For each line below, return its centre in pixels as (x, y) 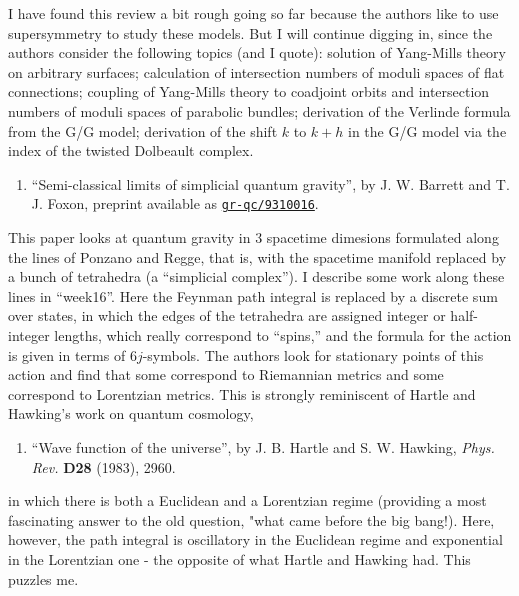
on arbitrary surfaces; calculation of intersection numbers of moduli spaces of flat (256, 71)
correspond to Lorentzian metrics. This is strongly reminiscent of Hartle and (242, 393)
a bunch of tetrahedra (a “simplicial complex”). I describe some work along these (256, 276)
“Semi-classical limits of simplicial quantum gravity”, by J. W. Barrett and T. (270, 183)
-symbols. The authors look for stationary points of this (313, 354)
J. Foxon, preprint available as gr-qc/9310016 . (175, 203)
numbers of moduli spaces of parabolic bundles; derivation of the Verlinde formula (259, 110)
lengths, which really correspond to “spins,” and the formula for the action (283, 334)
